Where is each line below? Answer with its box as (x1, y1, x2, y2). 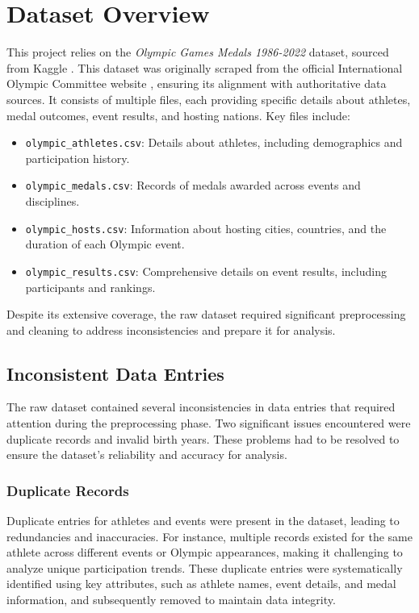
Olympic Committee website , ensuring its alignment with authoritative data (6, 75, 387, 92)
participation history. (25, 149, 130, 166)
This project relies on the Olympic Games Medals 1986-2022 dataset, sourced (6, 44, 389, 60)
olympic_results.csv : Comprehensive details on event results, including (25, 262, 387, 279)
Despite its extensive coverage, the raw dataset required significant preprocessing (6, 306, 406, 323)
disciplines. (25, 193, 80, 209)
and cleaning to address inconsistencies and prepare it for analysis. (6, 321, 336, 338)
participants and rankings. (25, 278, 156, 295)
